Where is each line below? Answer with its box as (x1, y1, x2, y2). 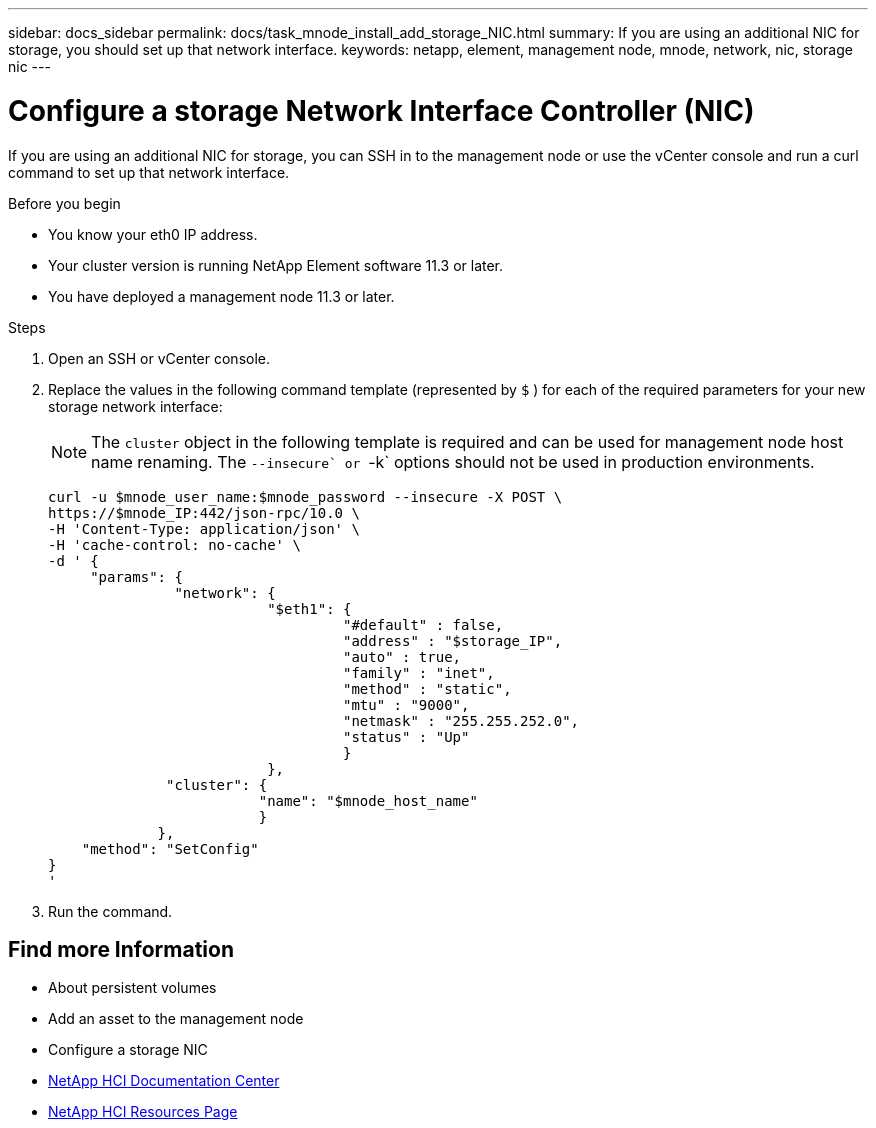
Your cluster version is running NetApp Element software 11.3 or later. (48, 256, 504, 274)
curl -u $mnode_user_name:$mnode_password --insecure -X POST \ (48, 488, 563, 505)
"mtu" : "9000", (343, 696, 470, 713)
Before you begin (8, 194, 121, 212)
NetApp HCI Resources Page (48, 1103, 238, 1121)
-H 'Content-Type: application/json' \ (48, 520, 360, 537)
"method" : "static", (343, 680, 512, 697)
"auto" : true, (343, 648, 462, 665)
